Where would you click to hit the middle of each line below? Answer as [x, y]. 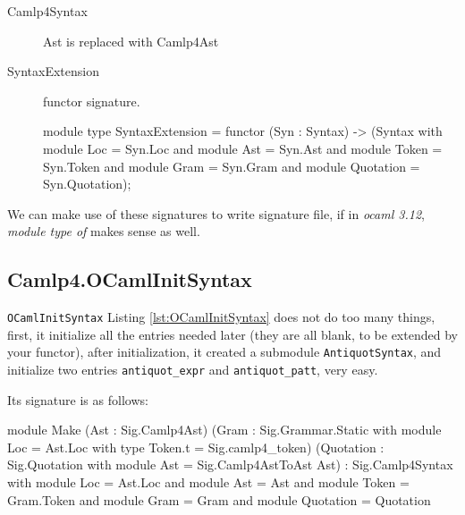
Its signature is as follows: [78, 399]
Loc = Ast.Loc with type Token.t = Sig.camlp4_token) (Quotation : [196, 447]
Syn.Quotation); [87, 184]
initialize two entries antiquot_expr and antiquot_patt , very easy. [193, 370]
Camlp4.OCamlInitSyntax [130, 279]
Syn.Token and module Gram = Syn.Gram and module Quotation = [232, 166]
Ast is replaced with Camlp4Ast [131, 41]
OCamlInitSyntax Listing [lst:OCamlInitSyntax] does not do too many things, [221, 317]
